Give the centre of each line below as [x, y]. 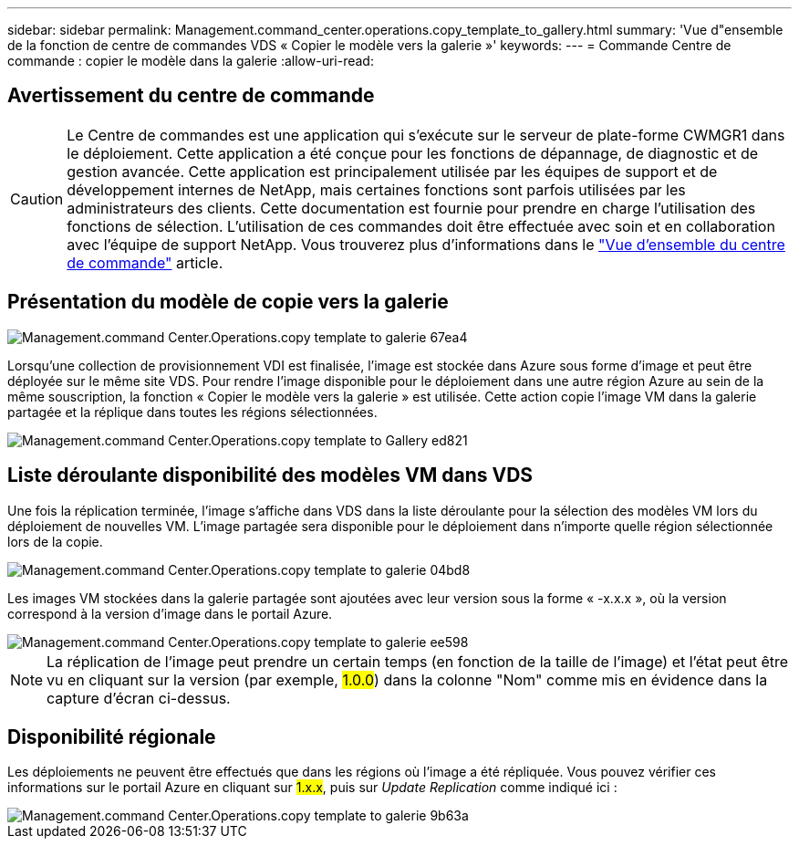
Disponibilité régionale [112, 736]
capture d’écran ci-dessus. [139, 698]
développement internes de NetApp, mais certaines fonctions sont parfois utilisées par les [376, 189]
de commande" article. [145, 262]
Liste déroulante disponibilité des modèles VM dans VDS [270, 475]
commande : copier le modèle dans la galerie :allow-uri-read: [191, 61]
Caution [37, 198]
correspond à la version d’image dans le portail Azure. [170, 613]
